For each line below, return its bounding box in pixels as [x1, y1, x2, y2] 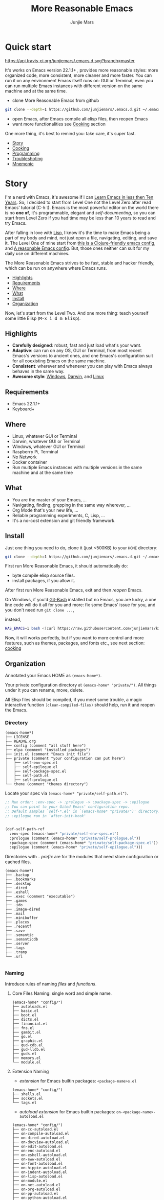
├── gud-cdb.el [12, 1042, 43, 1048]
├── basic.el [12, 1008, 39, 1013]
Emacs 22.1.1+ [12, 401, 41, 407]
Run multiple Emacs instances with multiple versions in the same [12, 464, 143, 470]
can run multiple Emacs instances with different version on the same [5, 83, 143, 89]
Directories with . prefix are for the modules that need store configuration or [5, 854, 159, 860]
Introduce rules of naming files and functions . [5, 981, 97, 987]
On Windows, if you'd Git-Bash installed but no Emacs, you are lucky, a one [5, 597, 157, 603]
